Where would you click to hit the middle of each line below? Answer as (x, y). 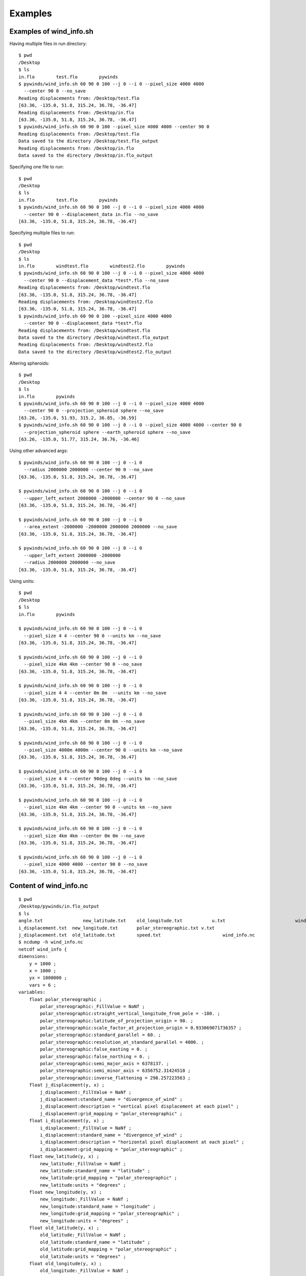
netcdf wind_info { (43, 949)
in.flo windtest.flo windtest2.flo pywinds (102, 266)
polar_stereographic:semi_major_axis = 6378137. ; (105, 1064)
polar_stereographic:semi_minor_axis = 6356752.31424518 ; (115, 1071)
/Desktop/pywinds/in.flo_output (59, 906)
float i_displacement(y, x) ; (67, 1121)
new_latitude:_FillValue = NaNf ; (83, 1163)
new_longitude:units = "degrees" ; (84, 1221)
